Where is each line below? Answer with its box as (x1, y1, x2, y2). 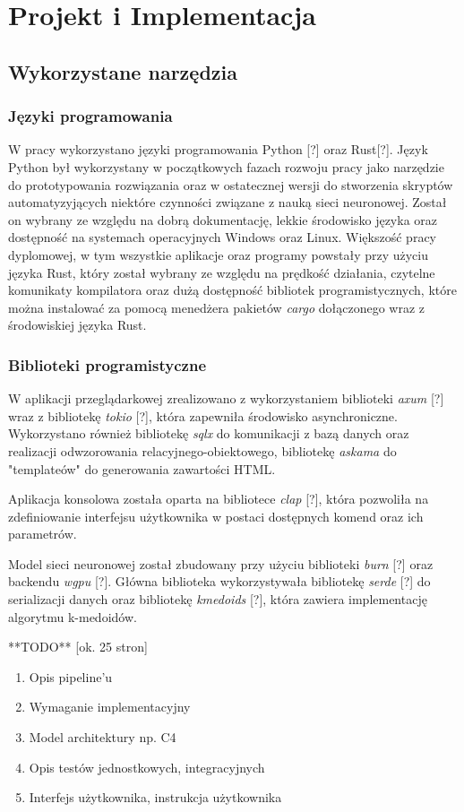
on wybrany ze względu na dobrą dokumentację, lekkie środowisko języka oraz (8, 210, 438, 229)
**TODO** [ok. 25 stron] (8, 637, 148, 656)
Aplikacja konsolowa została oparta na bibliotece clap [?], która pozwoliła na (8, 489, 429, 508)
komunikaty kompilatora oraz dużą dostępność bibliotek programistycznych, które (8, 281, 457, 299)
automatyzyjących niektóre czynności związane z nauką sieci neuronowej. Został (8, 193, 447, 212)
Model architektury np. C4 (29, 728, 176, 747)
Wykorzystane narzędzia (8, 57, 237, 85)
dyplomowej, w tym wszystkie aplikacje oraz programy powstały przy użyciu (8, 245, 429, 263)
